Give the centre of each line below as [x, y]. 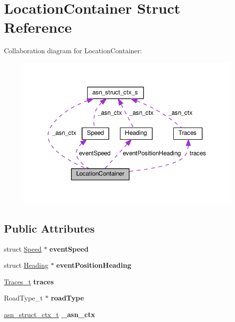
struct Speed [23, 248]
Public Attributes [49, 228]
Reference [38, 27]
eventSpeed [69, 248]
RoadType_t [23, 298]
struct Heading [26, 265]
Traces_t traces [29, 281]
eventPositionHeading [94, 265]
